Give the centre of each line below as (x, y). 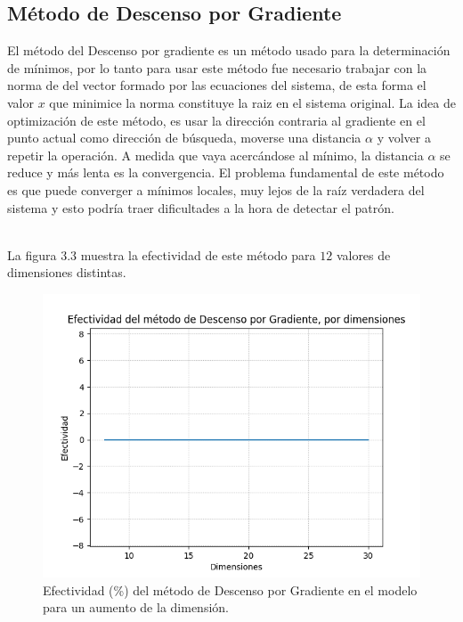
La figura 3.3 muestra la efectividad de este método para (162, 254)
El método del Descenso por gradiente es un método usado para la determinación (229, 50)
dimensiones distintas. (67, 272)
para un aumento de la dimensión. (136, 607)
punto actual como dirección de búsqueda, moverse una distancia (184, 138)
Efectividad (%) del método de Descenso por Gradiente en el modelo (230, 589)
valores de (363, 254)
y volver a (404, 138)
